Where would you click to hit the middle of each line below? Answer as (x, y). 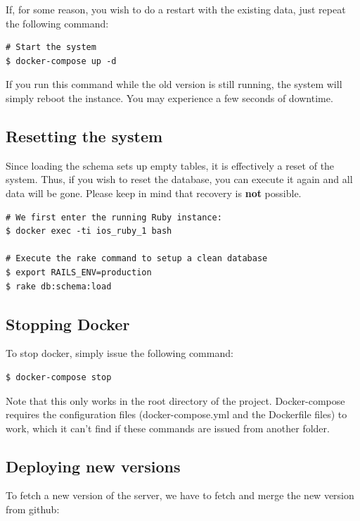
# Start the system (51, 48)
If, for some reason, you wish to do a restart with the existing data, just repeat (176, 9)
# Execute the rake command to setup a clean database (137, 259)
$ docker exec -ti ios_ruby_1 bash (89, 231)
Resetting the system (84, 136)
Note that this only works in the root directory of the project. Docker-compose (175, 400)
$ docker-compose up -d (61, 61)
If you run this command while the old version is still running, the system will (174, 84)
